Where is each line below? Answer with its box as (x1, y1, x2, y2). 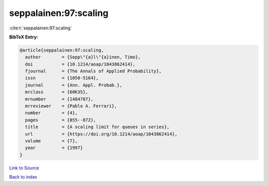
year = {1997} (25, 145, 83, 151)
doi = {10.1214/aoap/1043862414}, (25, 61, 135, 67)
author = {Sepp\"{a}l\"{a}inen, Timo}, (25, 54, 141, 60)
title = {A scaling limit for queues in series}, (25, 124, 170, 130)
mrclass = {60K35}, (25, 89, 88, 95)
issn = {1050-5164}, (25, 75, 99, 81)
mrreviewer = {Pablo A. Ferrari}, (25, 103, 117, 109)
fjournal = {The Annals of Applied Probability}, (25, 68, 162, 74)
